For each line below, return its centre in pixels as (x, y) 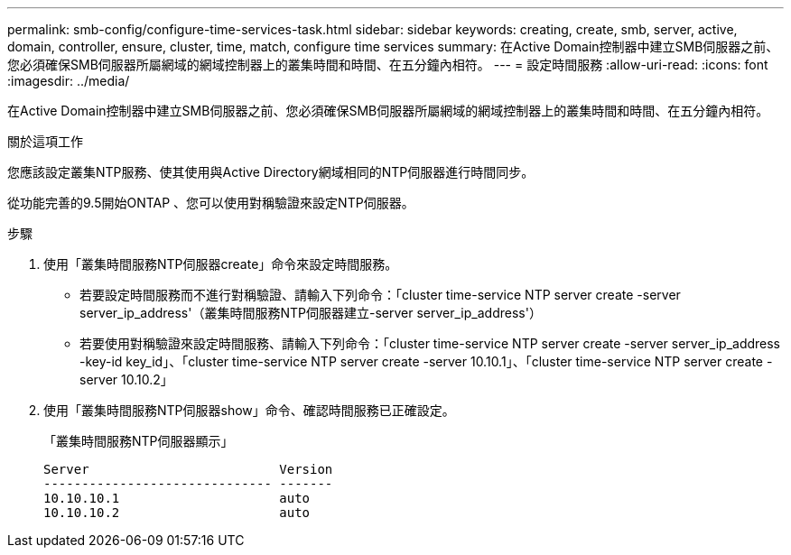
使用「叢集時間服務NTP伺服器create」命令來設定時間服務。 (221, 264)
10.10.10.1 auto (177, 498)
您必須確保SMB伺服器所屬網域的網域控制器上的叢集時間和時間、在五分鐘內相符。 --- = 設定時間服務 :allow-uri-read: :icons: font (388, 65)
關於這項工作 (45, 141)
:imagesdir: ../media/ (69, 81)
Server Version (188, 469)
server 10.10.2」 (126, 379)
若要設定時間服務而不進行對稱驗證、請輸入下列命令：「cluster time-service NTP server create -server (380, 295)
